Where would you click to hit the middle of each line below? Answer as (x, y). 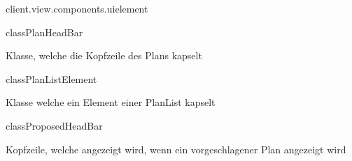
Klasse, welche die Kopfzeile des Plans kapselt (104, 55)
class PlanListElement (51, 78)
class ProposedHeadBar (54, 125)
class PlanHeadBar (44, 32)
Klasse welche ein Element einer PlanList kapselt (111, 102)
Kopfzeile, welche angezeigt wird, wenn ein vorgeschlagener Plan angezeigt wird (176, 149)
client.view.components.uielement (77, 8)
